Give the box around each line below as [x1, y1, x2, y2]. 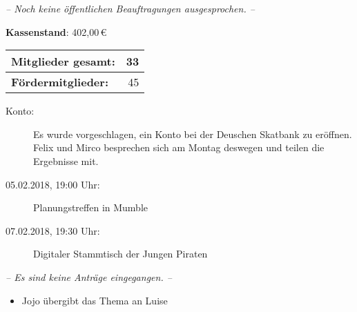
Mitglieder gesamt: [11, 53, 115, 70]
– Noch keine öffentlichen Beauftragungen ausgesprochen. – [6, 1, 255, 15]
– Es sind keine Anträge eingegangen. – [6, 269, 172, 284]
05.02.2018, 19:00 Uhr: [6, 177, 100, 191]
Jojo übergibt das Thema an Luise [21, 293, 168, 307]
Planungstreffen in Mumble [33, 200, 148, 215]
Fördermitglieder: [11, 74, 108, 90]
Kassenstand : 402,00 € [6, 24, 107, 39]
